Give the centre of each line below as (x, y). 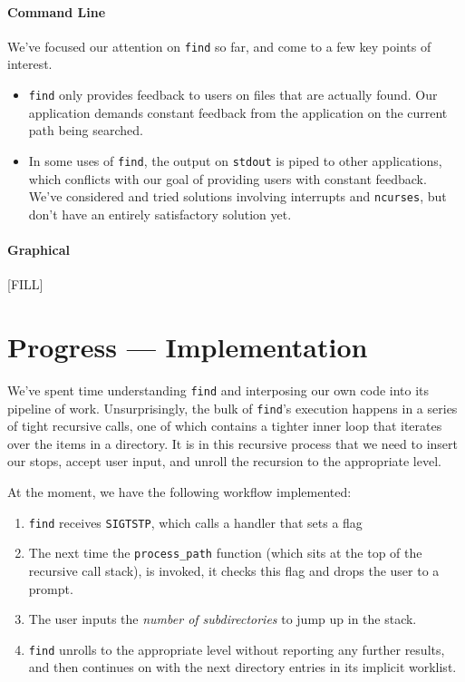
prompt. (51, 588)
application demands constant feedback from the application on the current (238, 112)
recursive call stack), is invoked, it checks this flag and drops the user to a (234, 570)
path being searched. (86, 130)
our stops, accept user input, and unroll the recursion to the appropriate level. (224, 461)
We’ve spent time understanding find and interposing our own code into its (218, 390)
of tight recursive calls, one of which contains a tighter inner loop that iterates (225, 426)
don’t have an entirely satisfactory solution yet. (160, 214)
